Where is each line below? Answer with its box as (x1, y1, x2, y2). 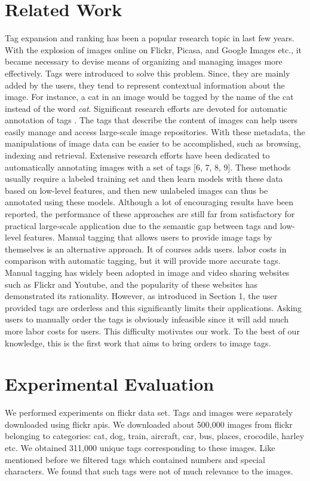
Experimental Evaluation (5, 372, 214, 396)
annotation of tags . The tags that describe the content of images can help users (5, 114, 298, 126)
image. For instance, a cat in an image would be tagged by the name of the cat (5, 90, 294, 103)
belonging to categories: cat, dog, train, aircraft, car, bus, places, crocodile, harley (5, 430, 305, 442)
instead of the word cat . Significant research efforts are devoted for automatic (5, 102, 287, 114)
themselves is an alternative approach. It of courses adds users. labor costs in (5, 242, 287, 255)
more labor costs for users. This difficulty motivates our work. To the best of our (5, 324, 300, 337)
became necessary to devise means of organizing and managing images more (5, 55, 283, 68)
